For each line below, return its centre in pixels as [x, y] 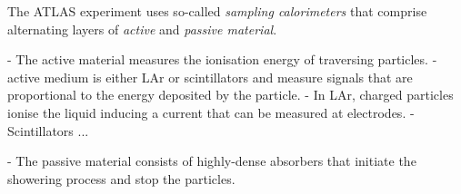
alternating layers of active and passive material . [142, 29]
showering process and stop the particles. [121, 178]
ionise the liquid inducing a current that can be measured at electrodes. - [211, 112]
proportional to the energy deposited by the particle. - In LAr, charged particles [230, 95]
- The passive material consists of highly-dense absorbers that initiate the [212, 161]
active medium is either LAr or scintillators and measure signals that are [210, 77]
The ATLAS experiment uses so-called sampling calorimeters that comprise [217, 11]
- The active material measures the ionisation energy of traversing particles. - [222, 59]
